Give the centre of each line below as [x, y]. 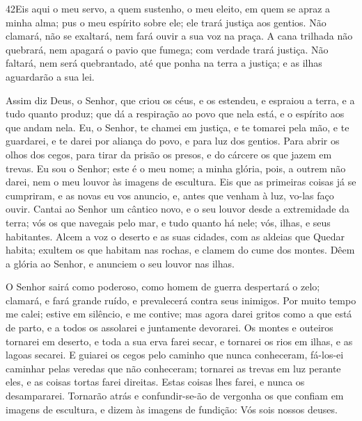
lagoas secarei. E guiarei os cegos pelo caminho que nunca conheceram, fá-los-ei [175, 355]
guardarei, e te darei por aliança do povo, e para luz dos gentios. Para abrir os [173, 141]
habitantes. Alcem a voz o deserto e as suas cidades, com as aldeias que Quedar [175, 236]
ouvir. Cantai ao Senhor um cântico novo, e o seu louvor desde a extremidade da [178, 209]
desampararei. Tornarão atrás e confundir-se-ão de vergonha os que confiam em [175, 396]
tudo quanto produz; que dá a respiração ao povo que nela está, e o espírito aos [175, 114]
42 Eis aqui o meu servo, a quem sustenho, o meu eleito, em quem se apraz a [168, 8]
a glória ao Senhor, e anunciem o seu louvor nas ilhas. [120, 263]
